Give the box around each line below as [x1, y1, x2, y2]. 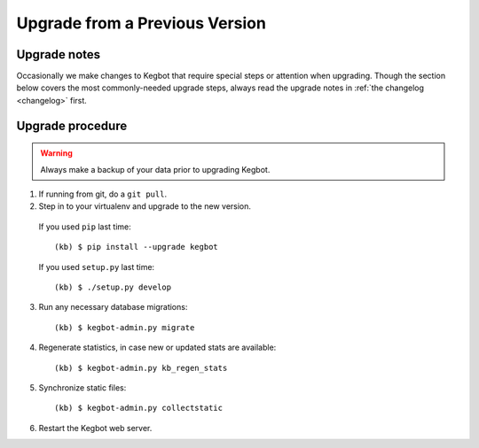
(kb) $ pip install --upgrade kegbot [54, 242, 219, 252]
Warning [40, 148, 73, 158]
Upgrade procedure [16, 118, 128, 133]
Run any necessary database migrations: [38, 302, 188, 313]
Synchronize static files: [38, 382, 127, 393]
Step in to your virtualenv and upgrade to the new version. [38, 201, 252, 212]
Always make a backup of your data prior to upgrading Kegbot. [40, 164, 271, 174]
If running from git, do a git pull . [38, 189, 168, 199]
